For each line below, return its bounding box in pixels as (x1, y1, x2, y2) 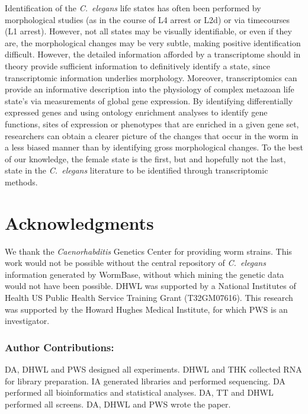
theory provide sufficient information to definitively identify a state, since (5, 59, 270, 72)
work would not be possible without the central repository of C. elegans (5, 256, 266, 269)
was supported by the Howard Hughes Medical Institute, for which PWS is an (5, 303, 288, 315)
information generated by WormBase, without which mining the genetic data (5, 268, 284, 280)
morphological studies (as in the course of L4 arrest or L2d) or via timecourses (5, 13, 290, 25)
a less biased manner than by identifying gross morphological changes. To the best (5, 141, 303, 153)
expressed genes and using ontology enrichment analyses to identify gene (5, 106, 268, 118)
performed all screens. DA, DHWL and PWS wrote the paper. (5, 397, 231, 410)
